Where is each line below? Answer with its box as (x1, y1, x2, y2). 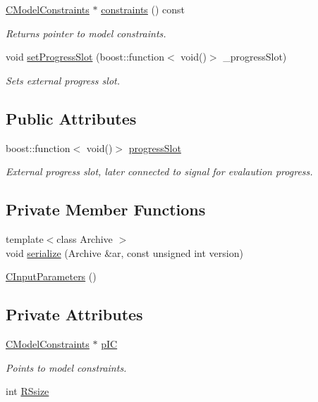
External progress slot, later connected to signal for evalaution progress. (6, 164, 313, 179)
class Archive (56, 231, 113, 246)
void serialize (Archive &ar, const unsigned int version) (6, 245, 243, 260)
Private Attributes (6, 303, 143, 325)
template (6, 231, 44, 246)
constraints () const (101, 2, 185, 16)
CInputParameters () (6, 269, 97, 284)
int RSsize (6, 384, 49, 398)
